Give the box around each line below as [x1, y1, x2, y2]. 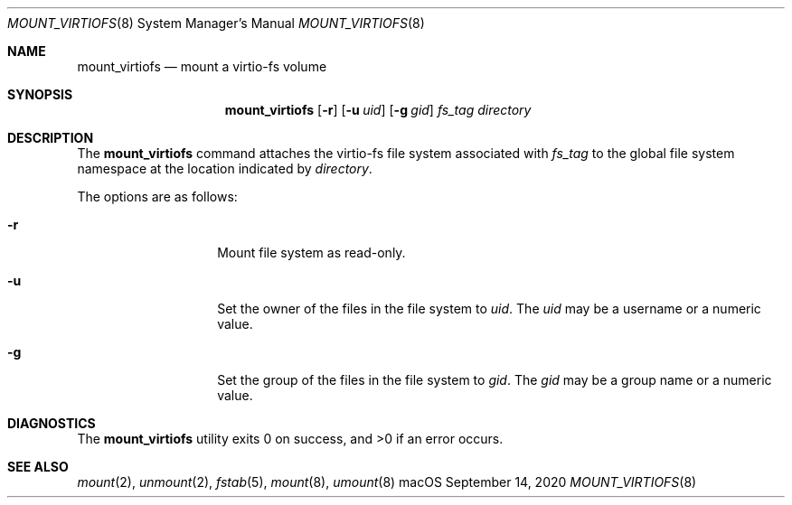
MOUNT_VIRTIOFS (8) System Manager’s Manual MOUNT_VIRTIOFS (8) [7, 15, 425, 31]
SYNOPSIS [7, 87, 73, 102]
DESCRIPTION [7, 130, 94, 145]
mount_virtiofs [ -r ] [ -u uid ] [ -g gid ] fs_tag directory [224, 102, 532, 117]
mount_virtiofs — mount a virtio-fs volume [77, 59, 327, 74]
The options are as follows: [77, 189, 238, 204]
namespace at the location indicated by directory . [77, 161, 372, 176]
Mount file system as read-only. [217, 245, 406, 260]
